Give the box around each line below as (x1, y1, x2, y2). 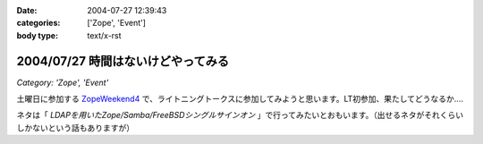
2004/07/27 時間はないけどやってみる (16, 54, 230, 69)
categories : (16, 18, 61, 29)
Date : (16, 5, 38, 15)
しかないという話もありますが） (16, 122, 134, 133)
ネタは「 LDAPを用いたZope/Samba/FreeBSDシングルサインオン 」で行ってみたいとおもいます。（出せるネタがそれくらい (16, 110, 464, 121)
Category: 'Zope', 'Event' (16, 77, 109, 88)
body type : (16, 30, 58, 40)
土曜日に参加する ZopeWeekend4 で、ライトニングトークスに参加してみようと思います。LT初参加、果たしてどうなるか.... (16, 94, 464, 105)
